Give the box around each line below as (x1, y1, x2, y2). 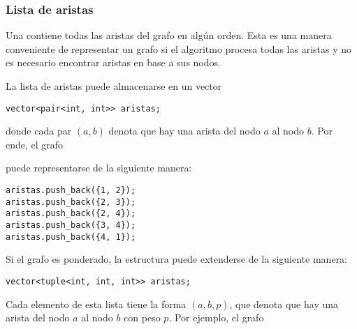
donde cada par (6, 123, 72, 138)
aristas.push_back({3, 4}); (6, 220, 136, 230)
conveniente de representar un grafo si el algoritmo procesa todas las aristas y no (6, 41, 352, 56)
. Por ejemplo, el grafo (168, 310, 264, 325)
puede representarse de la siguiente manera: (6, 160, 192, 175)
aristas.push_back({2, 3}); (6, 197, 136, 207)
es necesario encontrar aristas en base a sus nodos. (6, 55, 221, 70)
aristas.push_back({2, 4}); (6, 208, 136, 219)
